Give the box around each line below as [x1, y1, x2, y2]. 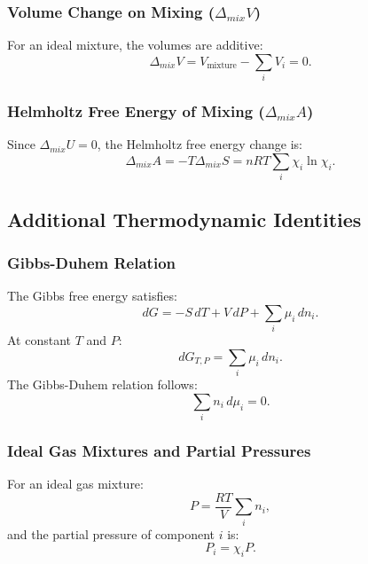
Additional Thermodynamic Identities [7, 205, 362, 232]
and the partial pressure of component [7, 524, 215, 543]
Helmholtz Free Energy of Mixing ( [7, 100, 265, 122]
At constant [7, 331, 72, 349]
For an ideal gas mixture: [7, 474, 144, 493]
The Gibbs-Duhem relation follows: [7, 375, 198, 394]
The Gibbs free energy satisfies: [7, 286, 177, 305]
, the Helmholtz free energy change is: [97, 135, 302, 153]
